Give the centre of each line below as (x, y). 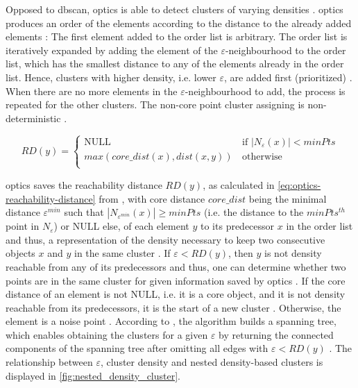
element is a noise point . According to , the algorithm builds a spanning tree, (171, 321)
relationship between (49, 362)
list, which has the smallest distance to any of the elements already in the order (175, 64)
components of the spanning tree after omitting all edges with (137, 348)
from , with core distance (152, 198)
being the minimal (288, 198)
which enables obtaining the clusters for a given (107, 334)
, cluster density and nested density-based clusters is (212, 362)
